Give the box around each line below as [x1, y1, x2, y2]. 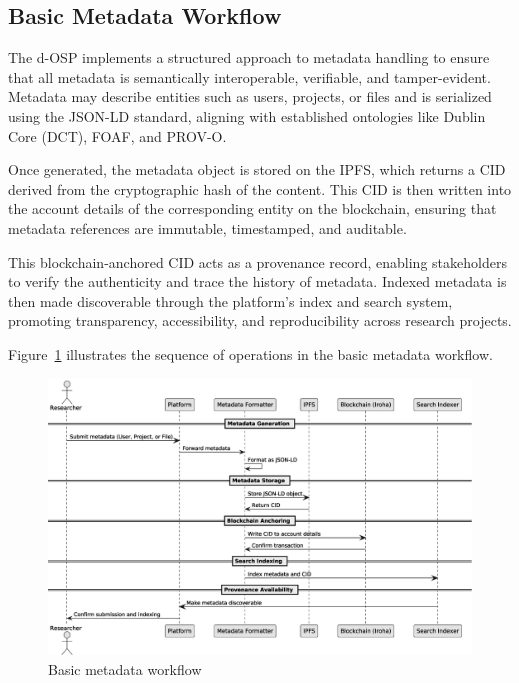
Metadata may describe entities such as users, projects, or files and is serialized [8, 86, 492, 107]
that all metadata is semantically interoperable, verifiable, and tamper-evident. [8, 66, 491, 87]
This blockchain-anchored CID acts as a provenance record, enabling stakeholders [8, 251, 507, 272]
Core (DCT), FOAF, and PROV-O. [8, 125, 227, 146]
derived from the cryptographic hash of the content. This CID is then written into [8, 178, 512, 199]
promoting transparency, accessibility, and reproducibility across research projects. [8, 310, 512, 331]
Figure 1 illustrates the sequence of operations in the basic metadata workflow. [8, 343, 493, 364]
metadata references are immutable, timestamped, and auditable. [8, 217, 407, 238]
